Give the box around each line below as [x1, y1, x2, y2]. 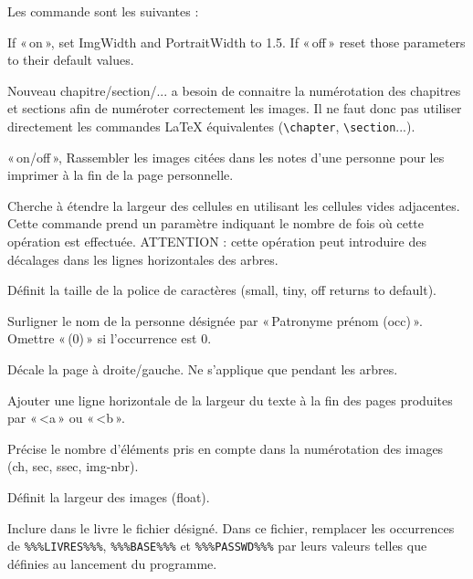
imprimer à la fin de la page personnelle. [7, 165, 234, 184]
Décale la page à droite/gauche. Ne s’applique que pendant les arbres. [7, 359, 398, 378]
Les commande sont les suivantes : [7, 2, 199, 20]
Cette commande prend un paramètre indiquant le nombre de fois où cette [7, 214, 424, 233]
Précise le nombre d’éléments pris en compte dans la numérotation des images [7, 438, 444, 458]
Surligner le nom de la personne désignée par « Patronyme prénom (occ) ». [7, 311, 423, 330]
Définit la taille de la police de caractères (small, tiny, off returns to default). [7, 280, 436, 300]
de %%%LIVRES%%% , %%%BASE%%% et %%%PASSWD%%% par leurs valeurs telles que [7, 536, 427, 555]
